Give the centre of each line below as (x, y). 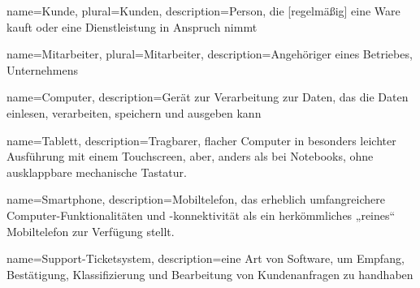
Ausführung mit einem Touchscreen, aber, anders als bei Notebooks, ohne (190, 156)
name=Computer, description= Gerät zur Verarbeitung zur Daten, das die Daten (208, 97)
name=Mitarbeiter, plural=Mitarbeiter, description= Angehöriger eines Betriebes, (210, 54)
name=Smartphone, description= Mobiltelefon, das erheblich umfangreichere (196, 199)
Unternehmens (43, 69)
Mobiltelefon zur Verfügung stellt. (91, 231)
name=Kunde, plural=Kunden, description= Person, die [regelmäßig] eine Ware (204, 11)
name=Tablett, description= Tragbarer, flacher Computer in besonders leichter (201, 140)
